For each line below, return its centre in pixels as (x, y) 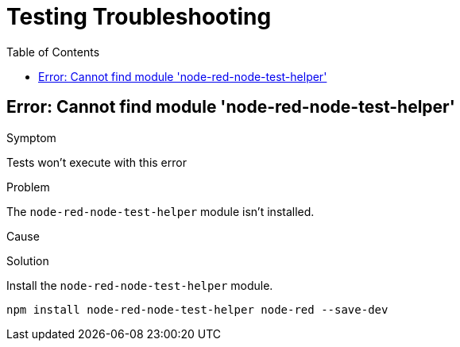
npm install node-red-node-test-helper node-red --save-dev (197, 309)
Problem (28, 187)
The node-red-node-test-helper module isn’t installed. (160, 211)
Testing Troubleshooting (139, 17)
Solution (28, 260)
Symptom (31, 137)
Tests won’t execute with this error (97, 162)
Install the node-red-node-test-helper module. (140, 285)
